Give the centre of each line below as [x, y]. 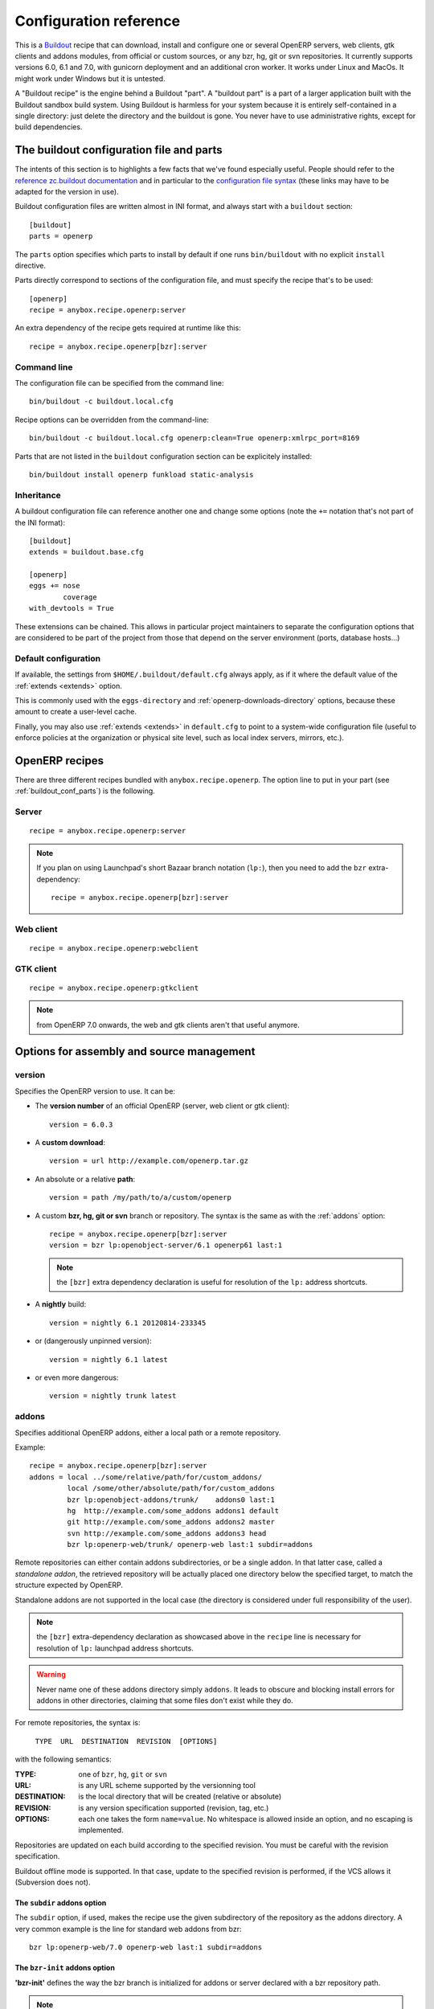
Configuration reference [98, 21]
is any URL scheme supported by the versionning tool [167, 1785]
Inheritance [38, 495]
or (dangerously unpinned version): [93, 1341]
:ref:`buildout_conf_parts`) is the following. [85, 791]
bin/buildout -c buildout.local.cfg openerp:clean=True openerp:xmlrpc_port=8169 [194, 438]
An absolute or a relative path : [85, 1179]
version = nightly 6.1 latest [109, 1359]
